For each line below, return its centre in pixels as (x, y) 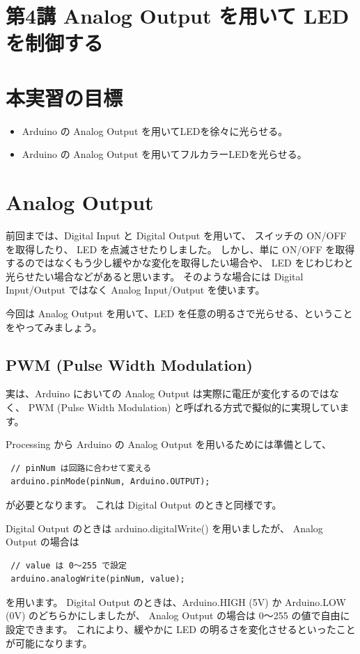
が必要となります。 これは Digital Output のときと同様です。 (144, 504)
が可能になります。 (49, 643)
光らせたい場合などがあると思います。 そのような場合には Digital (155, 276)
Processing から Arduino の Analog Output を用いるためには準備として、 (169, 444)
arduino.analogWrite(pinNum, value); (98, 579)
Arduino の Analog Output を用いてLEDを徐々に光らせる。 (155, 130)
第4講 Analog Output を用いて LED (178, 16)
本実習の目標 (64, 97)
